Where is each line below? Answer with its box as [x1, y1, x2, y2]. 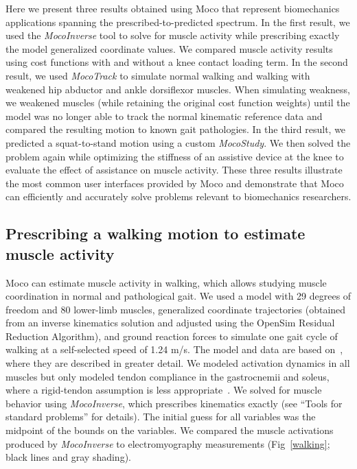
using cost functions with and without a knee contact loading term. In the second [5, 55, 348, 69]
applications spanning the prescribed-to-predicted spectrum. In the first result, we [5, 14, 350, 29]
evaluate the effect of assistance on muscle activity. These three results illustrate [5, 163, 343, 177]
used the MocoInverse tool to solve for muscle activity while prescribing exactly [5, 28, 340, 43]
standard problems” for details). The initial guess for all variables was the [5, 409, 316, 424]
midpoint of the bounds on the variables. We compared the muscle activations [5, 423, 334, 437]
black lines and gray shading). [5, 450, 131, 464]
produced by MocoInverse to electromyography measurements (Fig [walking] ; [5, 436, 330, 450]
